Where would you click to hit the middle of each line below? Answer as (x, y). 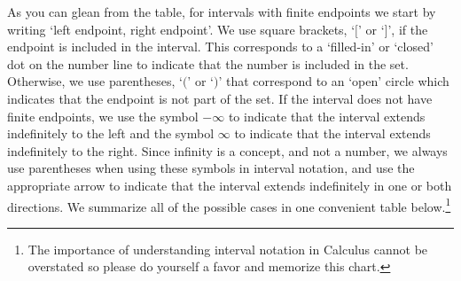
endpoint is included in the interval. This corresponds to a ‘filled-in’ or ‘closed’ (220, 47)
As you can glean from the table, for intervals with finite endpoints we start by (222, 12)
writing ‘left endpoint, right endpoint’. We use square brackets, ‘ (181, 29)
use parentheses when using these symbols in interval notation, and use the (211, 168)
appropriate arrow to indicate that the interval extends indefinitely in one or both (230, 185)
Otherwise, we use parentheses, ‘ (95, 81)
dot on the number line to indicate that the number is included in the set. (208, 63)
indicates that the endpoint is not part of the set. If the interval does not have (220, 98)
